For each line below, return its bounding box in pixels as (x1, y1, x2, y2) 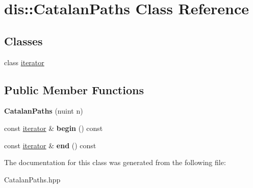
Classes (4, 33, 43, 48)
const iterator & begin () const (4, 122, 103, 133)
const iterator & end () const (4, 140, 96, 150)
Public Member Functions (4, 82, 144, 97)
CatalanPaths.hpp (4, 174, 61, 184)
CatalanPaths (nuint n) (4, 105, 83, 116)
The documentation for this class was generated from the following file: (4, 157, 226, 168)
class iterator (4, 57, 44, 67)
